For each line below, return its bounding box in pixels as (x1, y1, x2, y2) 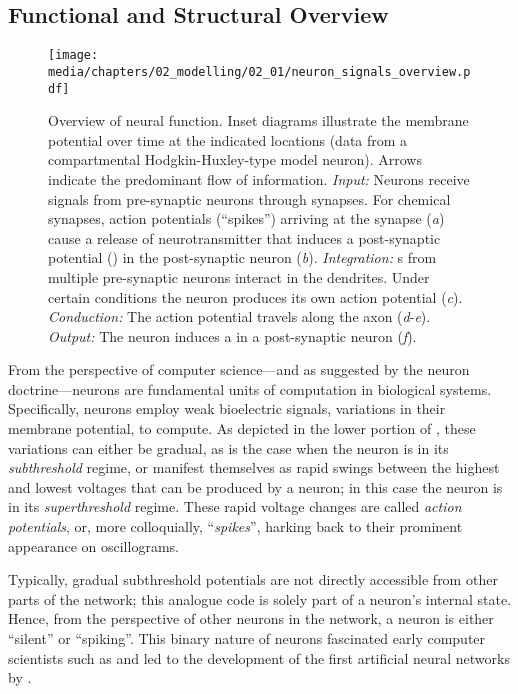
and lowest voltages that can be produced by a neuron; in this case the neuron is (8, 476, 503, 497)
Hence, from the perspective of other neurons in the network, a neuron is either (8, 608, 494, 629)
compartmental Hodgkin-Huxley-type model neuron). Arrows (48, 149, 422, 170)
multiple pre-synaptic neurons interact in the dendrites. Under (48, 266, 430, 287)
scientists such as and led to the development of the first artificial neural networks (8, 647, 510, 668)
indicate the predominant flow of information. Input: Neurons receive (48, 168, 470, 189)
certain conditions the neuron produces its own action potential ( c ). (48, 286, 463, 307)
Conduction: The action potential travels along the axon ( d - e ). (48, 306, 431, 327)
